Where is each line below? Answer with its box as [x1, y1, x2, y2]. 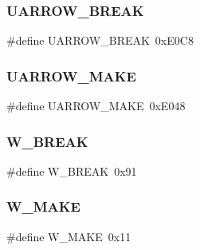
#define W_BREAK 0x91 [6, 162, 137, 179]
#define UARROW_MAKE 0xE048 [6, 97, 186, 114]
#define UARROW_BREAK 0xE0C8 [6, 32, 194, 49]
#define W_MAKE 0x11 [6, 228, 131, 244]
